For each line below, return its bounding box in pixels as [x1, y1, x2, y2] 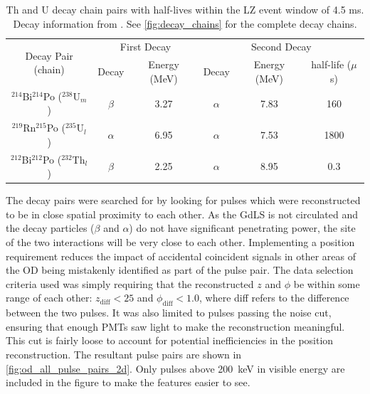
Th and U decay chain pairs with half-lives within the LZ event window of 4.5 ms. [6, 2, 364, 16]
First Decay [120, 39, 171, 54]
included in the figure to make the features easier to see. [6, 375, 250, 390]
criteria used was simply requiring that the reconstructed [6, 276, 254, 291]
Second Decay [251, 39, 312, 54]
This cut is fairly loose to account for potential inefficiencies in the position [6, 333, 334, 348]
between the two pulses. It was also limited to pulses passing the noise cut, [6, 305, 332, 320]
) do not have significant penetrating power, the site [129, 220, 356, 235]
